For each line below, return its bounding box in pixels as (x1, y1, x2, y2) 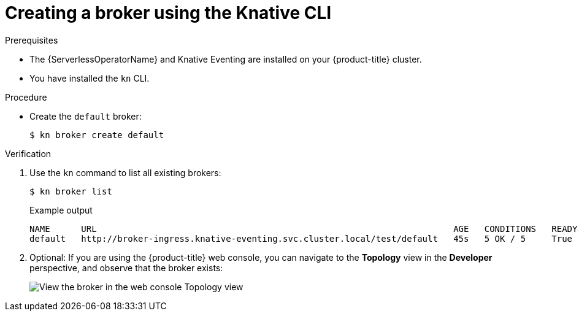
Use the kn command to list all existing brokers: (29, 167, 221, 178)
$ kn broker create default (29, 129, 164, 140)
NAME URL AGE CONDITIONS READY (29, 223, 578, 234)
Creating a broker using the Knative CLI (5, 2, 332, 23)
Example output (29, 204, 93, 215)
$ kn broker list (29, 186, 112, 196)
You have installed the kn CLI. (29, 72, 150, 83)
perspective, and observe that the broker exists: (29, 262, 223, 273)
